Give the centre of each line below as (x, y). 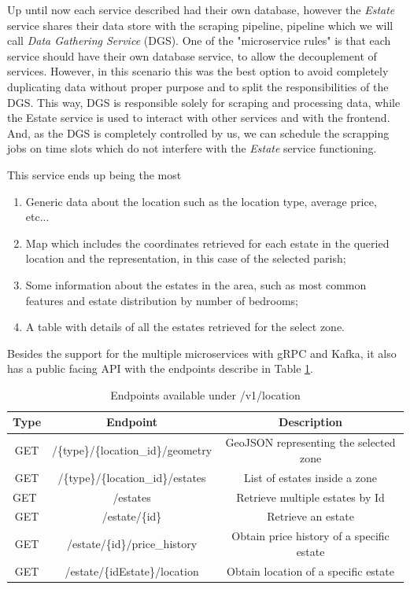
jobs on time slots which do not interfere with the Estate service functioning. (192, 148)
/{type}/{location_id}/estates (132, 477)
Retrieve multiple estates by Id (310, 497)
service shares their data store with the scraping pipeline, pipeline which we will (200, 25)
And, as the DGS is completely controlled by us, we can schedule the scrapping (198, 133)
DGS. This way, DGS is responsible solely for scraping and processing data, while (204, 102)
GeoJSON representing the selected (310, 442)
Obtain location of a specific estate (310, 571)
